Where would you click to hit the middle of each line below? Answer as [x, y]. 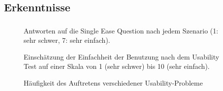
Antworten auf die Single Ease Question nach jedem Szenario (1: [121, 30]
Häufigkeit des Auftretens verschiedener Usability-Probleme [113, 83]
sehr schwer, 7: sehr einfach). [67, 40]
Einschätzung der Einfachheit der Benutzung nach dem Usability [122, 56]
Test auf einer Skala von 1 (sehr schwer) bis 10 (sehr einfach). [117, 66]
